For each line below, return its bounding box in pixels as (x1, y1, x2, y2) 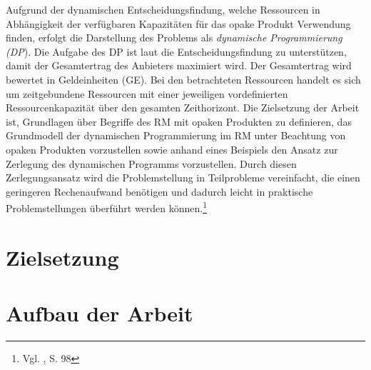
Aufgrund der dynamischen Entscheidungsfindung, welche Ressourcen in (6, 2, 320, 16)
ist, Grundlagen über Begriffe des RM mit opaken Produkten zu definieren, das (6, 114, 352, 129)
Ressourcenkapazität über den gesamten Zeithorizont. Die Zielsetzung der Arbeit (6, 100, 360, 115)
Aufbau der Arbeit (6, 299, 193, 328)
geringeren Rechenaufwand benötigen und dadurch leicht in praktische (6, 184, 313, 199)
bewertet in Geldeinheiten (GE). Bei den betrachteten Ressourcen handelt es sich (6, 71, 361, 86)
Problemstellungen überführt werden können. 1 (6, 199, 208, 215)
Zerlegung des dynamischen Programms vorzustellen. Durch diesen (6, 156, 297, 171)
